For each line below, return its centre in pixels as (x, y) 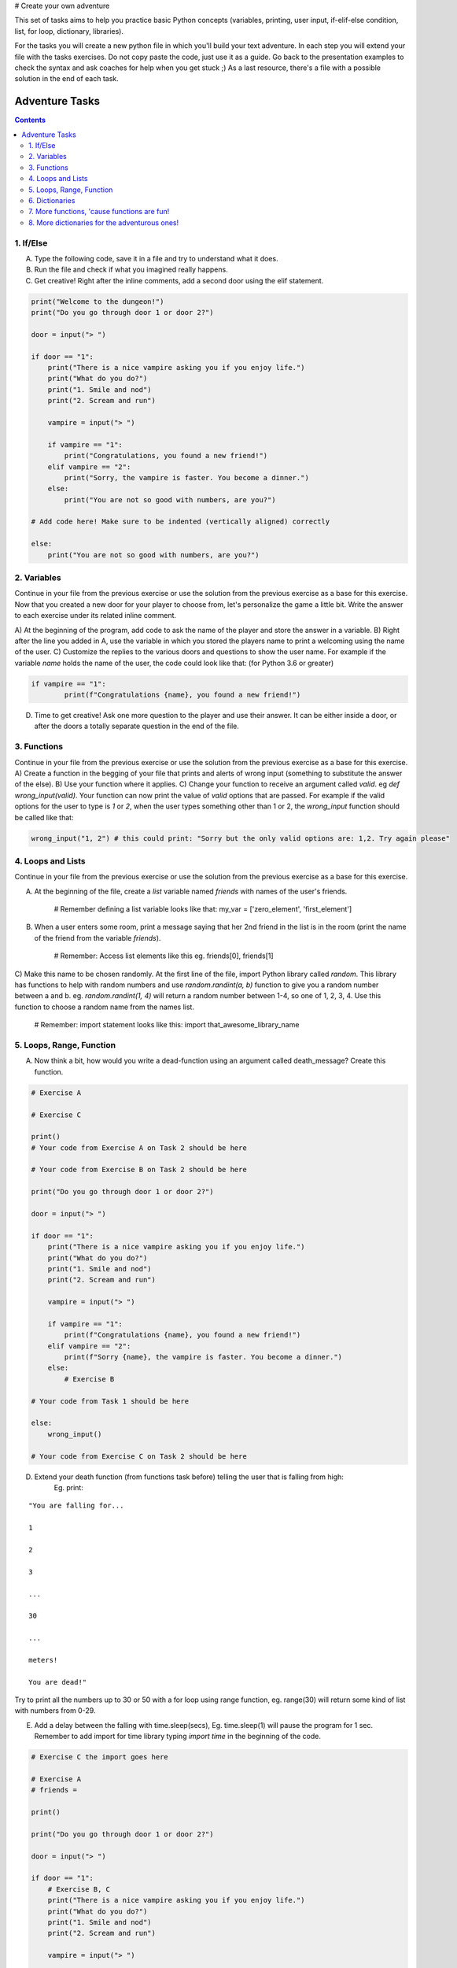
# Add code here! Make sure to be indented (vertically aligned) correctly (181, 522)
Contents (30, 120)
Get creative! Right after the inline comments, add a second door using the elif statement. (179, 280)
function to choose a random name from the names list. (104, 1007)
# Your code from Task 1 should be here (110, 1401)
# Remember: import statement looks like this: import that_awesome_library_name (167, 1025)
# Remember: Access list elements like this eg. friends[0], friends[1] (164, 956)
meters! (43, 1660)
